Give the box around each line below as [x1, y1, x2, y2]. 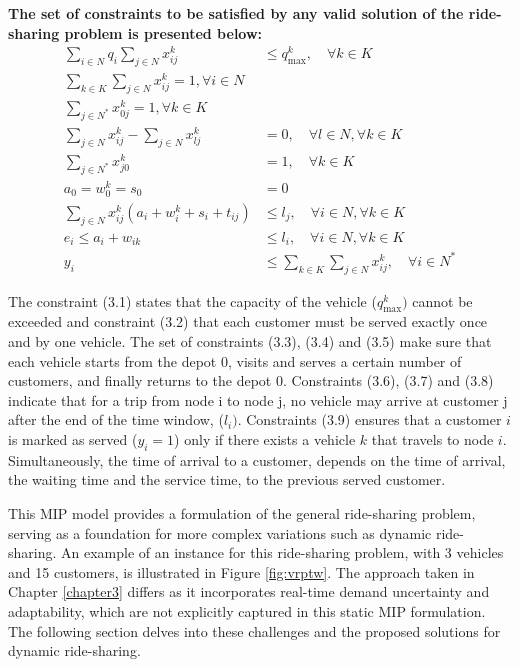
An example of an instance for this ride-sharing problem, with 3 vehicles [61, 542, 504, 563]
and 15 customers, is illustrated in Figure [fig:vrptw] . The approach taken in [8, 561, 475, 582]
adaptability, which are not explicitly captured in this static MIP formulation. [8, 600, 486, 621]
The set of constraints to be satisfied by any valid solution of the [8, 3, 464, 23]
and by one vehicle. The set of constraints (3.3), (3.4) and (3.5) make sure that [8, 331, 492, 352]
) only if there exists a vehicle [174, 428, 356, 449]
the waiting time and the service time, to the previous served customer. [8, 469, 446, 490]
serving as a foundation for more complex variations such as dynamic [8, 522, 432, 543]
